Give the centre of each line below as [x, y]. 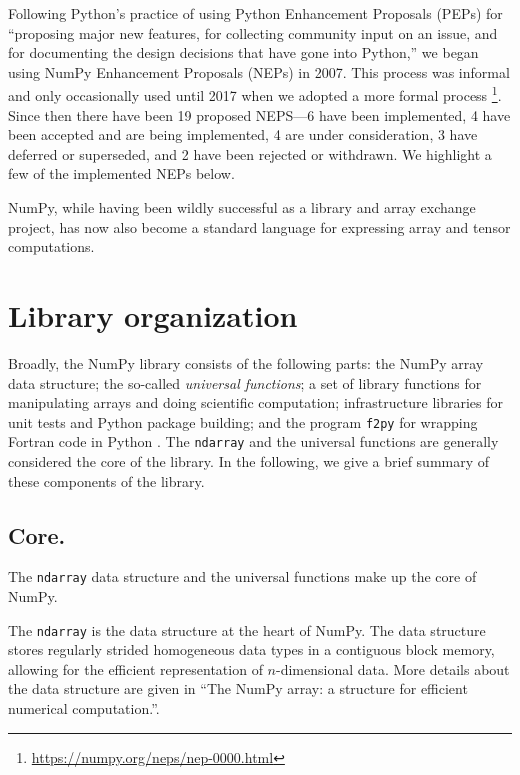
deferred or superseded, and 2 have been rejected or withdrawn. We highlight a [250, 153]
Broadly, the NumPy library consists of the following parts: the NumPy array [246, 362]
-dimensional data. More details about [392, 668]
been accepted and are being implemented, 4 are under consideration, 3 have [243, 134]
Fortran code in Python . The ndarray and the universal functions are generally [253, 441]
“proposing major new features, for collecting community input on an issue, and [253, 32]
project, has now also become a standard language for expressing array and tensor [259, 226]
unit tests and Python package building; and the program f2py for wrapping [243, 421]
